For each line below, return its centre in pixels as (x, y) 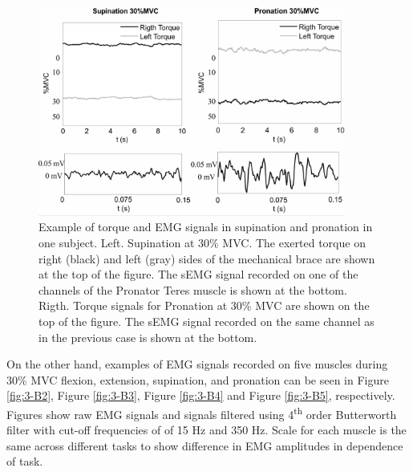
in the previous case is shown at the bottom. (148, 337)
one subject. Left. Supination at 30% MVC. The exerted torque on (202, 243)
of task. (25, 461)
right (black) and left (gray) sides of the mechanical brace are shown (207, 258)
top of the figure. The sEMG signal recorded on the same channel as (206, 321)
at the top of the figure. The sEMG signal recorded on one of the (198, 274)
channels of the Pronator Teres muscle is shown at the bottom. (193, 289)
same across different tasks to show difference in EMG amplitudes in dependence (205, 445)
